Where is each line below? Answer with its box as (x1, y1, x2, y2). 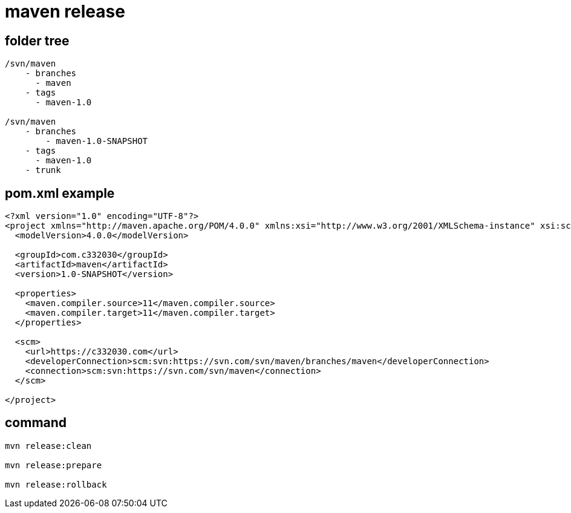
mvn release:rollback (5, 479, 107, 489)
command (5, 415, 67, 431)
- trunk (25, 165, 61, 175)
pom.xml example (5, 185, 115, 201)
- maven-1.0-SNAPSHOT (45, 136, 148, 146)
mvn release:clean (5, 440, 92, 451)
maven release (5, 1, 125, 22)
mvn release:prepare (5, 460, 102, 470)
